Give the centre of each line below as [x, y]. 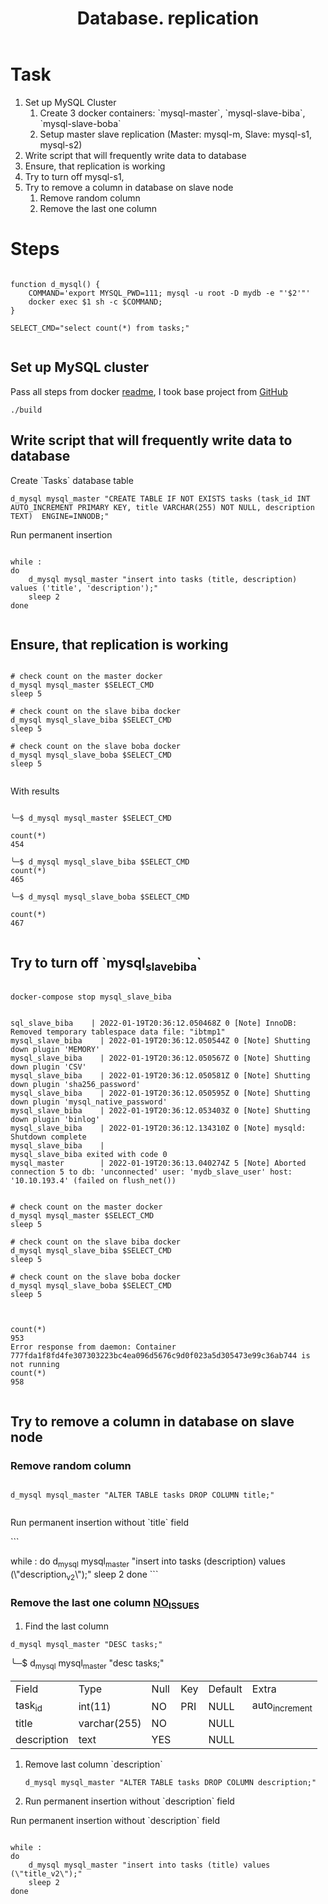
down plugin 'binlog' [55, 1120]
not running [35, 1365]
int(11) [95, 1706]
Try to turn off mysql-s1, [74, 176]
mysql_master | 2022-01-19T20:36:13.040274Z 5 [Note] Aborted [158, 1163]
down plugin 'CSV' [48, 1067]
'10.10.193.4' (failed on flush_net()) [93, 1181]
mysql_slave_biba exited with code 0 [89, 1155]
